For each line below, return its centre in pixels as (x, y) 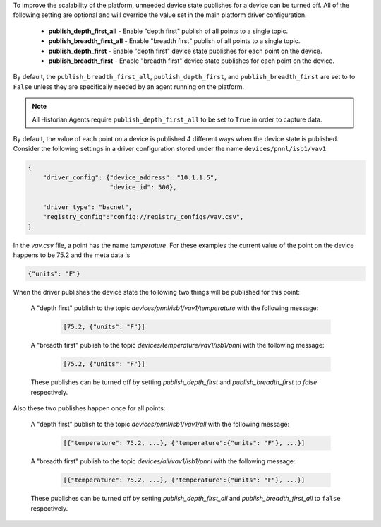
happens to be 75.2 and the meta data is (72, 255)
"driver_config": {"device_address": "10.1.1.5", (130, 177)
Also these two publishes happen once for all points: (89, 408)
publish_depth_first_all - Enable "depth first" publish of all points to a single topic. (168, 31)
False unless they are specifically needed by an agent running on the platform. (129, 87)
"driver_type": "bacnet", (87, 207)
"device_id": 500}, (143, 188)
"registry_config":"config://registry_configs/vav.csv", (143, 217)
